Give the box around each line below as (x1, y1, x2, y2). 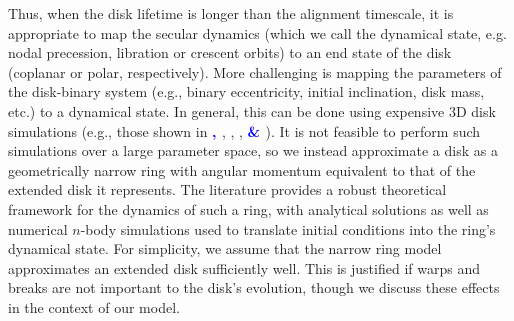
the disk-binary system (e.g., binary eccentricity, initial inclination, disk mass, (8, 81, 485, 102)
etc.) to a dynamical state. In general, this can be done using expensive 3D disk (8, 100, 496, 121)
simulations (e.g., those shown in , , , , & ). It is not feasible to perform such (8, 120, 481, 141)
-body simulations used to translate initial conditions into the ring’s (80, 218, 496, 239)
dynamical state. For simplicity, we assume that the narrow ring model (8, 238, 442, 259)
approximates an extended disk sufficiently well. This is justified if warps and (8, 257, 480, 278)
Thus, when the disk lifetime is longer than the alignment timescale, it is (8, 3, 454, 23)
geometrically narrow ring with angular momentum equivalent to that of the (8, 159, 476, 180)
